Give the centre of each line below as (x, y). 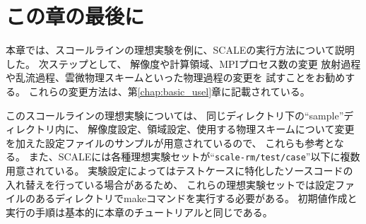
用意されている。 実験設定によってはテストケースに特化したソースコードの (179, 170)
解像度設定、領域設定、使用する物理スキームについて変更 (221, 129)
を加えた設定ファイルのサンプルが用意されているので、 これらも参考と (170, 142)
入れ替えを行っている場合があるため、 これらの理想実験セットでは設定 (170, 184)
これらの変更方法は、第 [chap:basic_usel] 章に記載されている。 (169, 91)
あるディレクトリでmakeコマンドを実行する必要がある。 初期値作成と (196, 198)
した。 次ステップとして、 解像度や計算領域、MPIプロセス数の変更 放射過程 (183, 63)
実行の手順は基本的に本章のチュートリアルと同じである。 (139, 212)
